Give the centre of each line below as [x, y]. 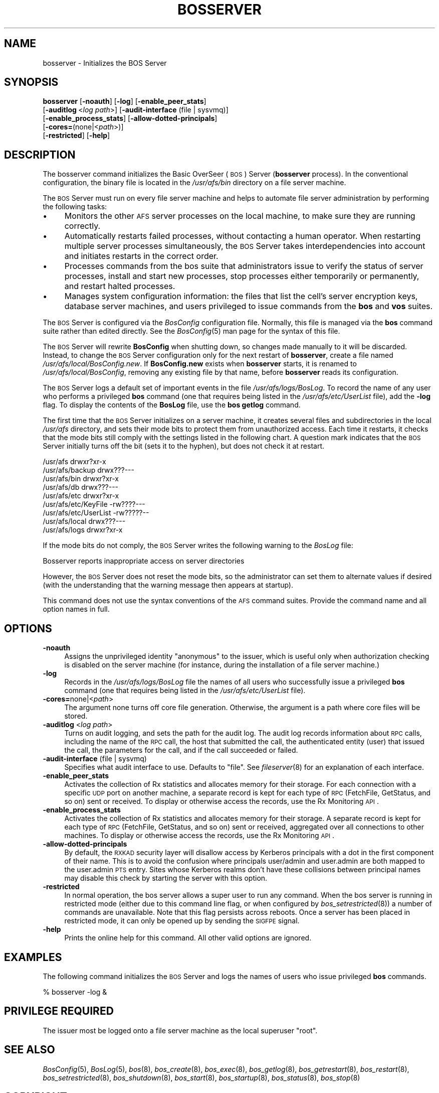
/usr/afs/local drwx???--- [84, 521]
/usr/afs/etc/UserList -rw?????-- [96, 513]
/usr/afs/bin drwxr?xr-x [81, 479]
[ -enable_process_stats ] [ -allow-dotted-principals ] [130, 118]
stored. [76, 716]
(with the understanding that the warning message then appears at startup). [168, 585]
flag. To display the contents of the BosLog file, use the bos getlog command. [172, 405]
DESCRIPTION [40, 155]
